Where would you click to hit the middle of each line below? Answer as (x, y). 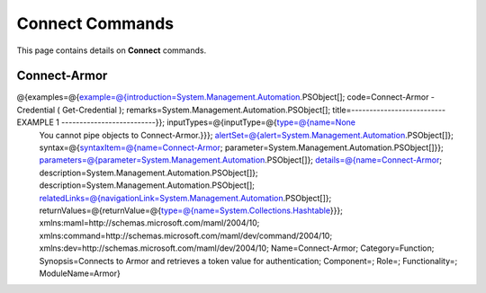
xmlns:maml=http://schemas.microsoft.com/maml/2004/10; (149, 223)
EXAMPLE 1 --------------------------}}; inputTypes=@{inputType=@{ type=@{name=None (186, 122)
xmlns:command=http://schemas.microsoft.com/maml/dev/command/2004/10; (186, 235)
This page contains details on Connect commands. (112, 50)
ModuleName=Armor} (80, 273)
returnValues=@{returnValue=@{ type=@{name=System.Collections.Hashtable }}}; (191, 210)
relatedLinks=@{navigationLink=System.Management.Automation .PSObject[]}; (185, 198)
